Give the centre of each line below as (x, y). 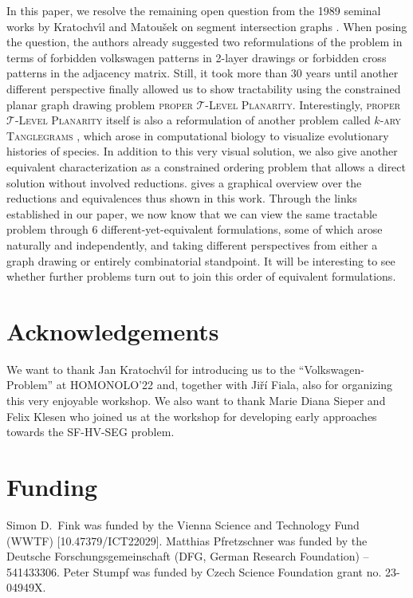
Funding (52, 486)
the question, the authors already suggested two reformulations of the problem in (205, 42)
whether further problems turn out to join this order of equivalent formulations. (201, 276)
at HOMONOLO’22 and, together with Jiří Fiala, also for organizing (224, 385)
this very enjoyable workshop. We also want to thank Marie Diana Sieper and (196, 400)
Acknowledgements (113, 330)
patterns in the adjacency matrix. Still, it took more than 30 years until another (203, 73)
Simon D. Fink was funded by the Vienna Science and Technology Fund (183, 524)
